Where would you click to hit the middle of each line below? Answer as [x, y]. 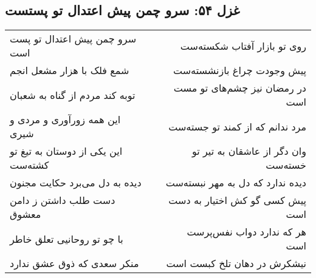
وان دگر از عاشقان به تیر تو [249, 151]
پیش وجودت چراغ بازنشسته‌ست [239, 70]
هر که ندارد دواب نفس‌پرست [246, 232]
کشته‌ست [29, 165]
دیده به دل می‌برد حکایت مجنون [76, 183]
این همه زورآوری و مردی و [65, 120]
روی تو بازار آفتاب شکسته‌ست [243, 46]
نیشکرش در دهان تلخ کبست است [236, 263]
